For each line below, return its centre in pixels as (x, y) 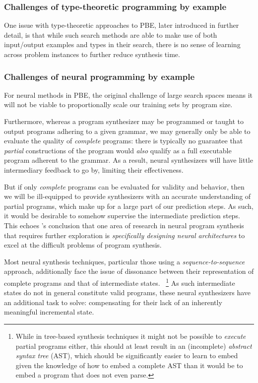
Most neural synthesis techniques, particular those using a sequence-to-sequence (125, 261)
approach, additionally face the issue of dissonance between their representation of (129, 271)
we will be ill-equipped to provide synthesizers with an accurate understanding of (128, 196)
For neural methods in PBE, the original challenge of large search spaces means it (129, 95)
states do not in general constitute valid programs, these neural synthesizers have (127, 292)
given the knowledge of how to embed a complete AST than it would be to (129, 365)
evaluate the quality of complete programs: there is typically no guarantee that (124, 141)
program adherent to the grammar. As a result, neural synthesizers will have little (129, 160)
